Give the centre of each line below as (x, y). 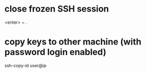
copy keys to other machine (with (73, 42)
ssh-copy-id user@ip (26, 65)
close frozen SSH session (57, 9)
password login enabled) (56, 52)
